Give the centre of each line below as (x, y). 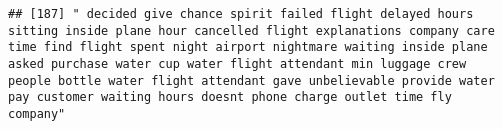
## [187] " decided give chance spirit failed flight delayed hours (241, 14)
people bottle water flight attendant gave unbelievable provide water (251, 80)
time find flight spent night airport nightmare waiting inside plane (248, 47)
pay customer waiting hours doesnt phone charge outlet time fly (230, 97)
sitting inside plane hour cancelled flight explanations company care (251, 30)
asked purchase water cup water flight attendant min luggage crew (237, 63)
